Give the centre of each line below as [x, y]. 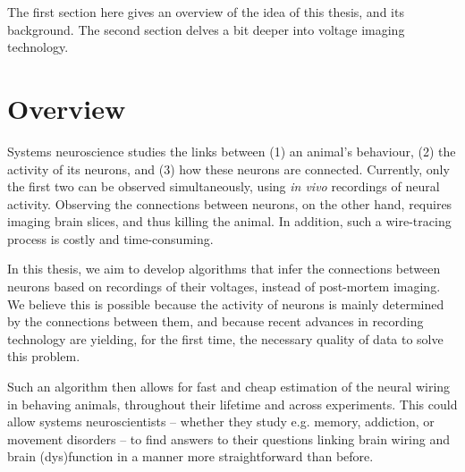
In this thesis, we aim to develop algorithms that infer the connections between [224, 269]
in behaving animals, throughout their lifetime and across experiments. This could [232, 404]
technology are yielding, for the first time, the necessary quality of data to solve [225, 338]
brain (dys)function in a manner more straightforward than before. [190, 456]
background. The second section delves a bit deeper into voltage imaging [206, 29]
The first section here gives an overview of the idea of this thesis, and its [206, 12]
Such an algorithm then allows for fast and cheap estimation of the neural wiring [229, 387]
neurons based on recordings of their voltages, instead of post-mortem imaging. [224, 287]
